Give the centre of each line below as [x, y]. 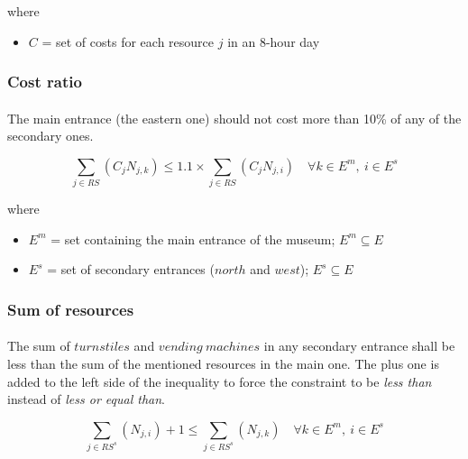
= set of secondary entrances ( [131, 269]
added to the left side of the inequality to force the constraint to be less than [220, 381]
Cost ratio [45, 82]
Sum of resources [71, 309]
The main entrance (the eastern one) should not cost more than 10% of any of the [234, 118]
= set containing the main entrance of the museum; [193, 239]
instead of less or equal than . [86, 399]
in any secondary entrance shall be [359, 346]
